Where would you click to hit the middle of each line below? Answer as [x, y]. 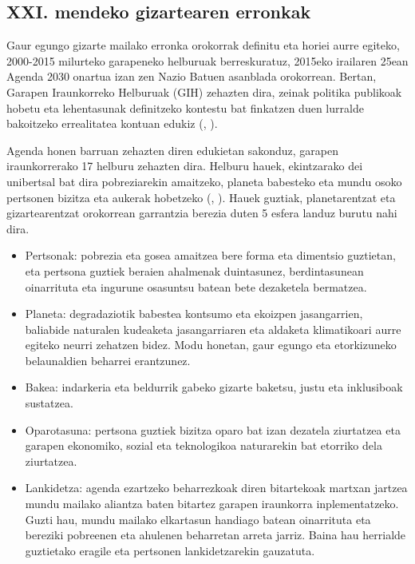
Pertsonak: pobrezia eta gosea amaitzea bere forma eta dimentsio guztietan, [210, 255]
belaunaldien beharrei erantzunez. [108, 360]
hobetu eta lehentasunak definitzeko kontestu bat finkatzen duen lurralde [185, 107]
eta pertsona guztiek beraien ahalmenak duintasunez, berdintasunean [194, 270]
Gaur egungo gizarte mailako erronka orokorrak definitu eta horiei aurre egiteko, [203, 45]
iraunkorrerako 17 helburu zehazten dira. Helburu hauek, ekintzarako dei [185, 166]
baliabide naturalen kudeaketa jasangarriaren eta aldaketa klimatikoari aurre [213, 329]
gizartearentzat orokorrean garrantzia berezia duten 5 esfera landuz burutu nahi [202, 213]
